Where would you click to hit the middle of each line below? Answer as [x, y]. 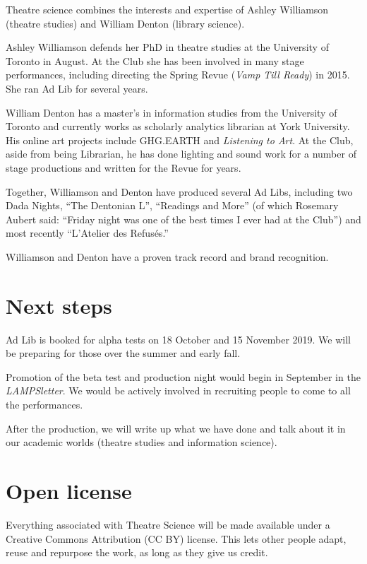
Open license [69, 490]
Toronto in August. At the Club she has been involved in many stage [155, 60]
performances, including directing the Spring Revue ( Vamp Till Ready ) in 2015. [178, 75]
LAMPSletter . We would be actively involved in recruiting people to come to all [178, 390]
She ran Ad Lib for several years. [77, 88]
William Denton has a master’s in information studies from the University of [172, 112]
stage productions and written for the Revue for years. [124, 167]
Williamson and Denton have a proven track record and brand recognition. [167, 256]
